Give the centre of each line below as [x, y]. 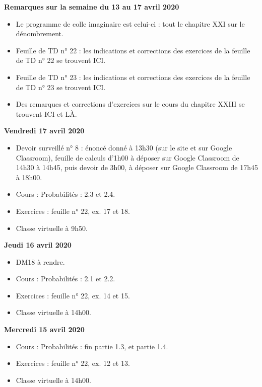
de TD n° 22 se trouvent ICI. [61, 60]
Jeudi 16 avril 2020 [38, 245]
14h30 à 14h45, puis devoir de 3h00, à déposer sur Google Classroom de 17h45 [137, 167]
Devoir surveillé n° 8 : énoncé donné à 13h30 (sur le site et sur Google [124, 147]
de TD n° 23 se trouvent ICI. [61, 87]
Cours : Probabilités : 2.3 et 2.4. [65, 194]
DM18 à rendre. [40, 261]
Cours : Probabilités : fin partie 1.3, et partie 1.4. [92, 346]
